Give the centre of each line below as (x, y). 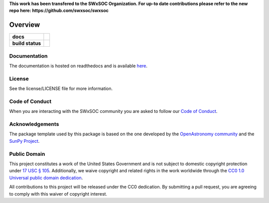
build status (27, 43)
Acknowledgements (34, 124)
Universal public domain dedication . (46, 178)
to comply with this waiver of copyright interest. (58, 194)
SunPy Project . (24, 141)
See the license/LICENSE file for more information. (61, 89)
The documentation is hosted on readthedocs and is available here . (78, 66)
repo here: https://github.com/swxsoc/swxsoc (59, 10)
